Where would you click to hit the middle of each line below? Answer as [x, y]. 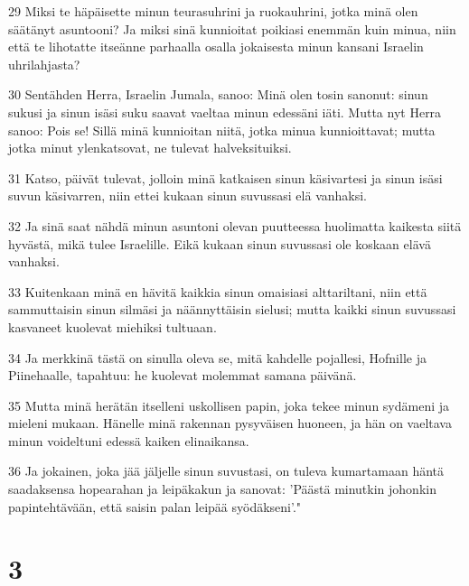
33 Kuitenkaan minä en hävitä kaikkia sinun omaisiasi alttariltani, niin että [218, 291]
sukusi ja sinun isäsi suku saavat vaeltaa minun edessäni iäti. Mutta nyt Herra [225, 112]
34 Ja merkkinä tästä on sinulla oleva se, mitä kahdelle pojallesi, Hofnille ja [217, 357]
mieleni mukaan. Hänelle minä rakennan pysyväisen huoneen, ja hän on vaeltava [230, 423]
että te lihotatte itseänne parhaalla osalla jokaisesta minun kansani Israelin [216, 47]
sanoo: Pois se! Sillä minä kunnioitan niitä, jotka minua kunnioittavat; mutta [222, 130]
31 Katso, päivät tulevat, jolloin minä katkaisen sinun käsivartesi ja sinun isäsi [225, 177]
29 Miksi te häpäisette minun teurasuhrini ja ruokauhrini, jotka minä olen [213, 11]
